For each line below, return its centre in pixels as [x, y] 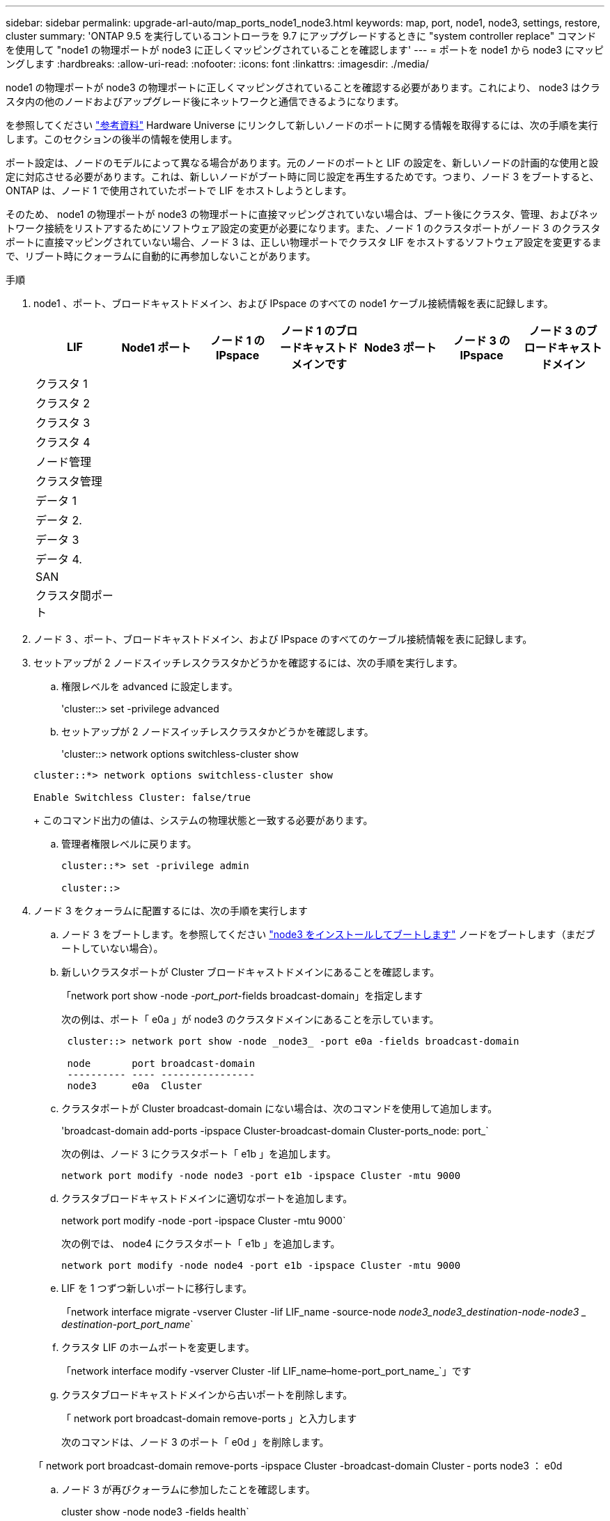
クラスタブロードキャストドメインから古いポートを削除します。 [207, 1395]
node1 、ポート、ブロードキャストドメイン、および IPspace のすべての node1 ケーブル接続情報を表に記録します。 [294, 303]
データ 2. [59, 520]
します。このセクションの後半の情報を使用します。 [122, 139]
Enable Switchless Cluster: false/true [142, 797]
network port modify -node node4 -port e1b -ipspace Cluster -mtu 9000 [261, 1265]
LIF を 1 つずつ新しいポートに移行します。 [157, 1288]
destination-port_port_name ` [127, 1324]
